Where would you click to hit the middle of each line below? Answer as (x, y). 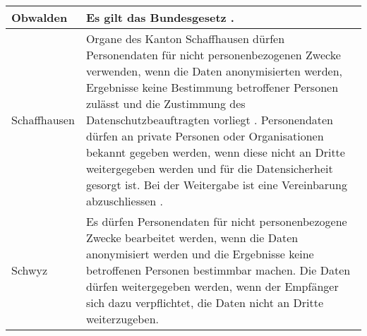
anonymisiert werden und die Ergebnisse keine (200, 254)
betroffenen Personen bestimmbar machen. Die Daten (218, 270)
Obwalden (40, 17)
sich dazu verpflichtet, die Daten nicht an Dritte (205, 302)
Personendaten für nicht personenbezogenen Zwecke (213, 55)
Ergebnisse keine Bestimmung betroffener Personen (212, 87)
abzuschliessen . (125, 201)
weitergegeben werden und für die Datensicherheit (209, 168)
